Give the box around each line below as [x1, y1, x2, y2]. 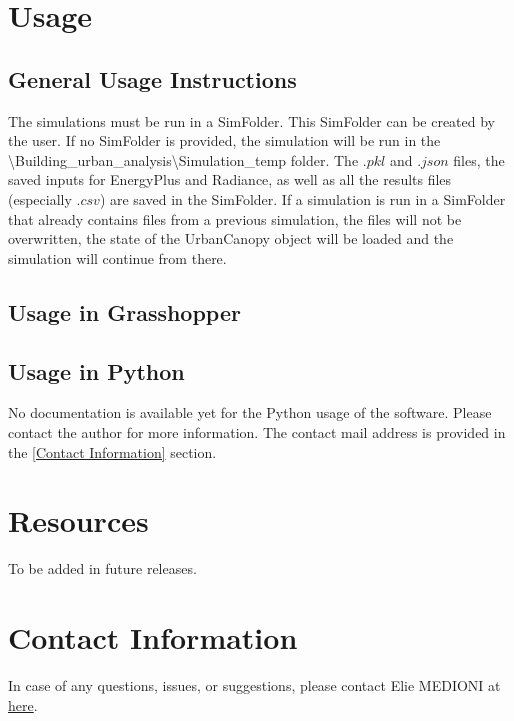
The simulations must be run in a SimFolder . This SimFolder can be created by [8, 110, 496, 131]
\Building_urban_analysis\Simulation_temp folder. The [8, 149, 359, 170]
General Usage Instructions [8, 63, 297, 94]
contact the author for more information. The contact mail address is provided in [8, 421, 506, 442]
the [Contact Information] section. [8, 441, 217, 462]
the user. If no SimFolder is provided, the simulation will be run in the [8, 130, 441, 151]
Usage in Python [8, 355, 185, 386]
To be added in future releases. [8, 558, 197, 579]
